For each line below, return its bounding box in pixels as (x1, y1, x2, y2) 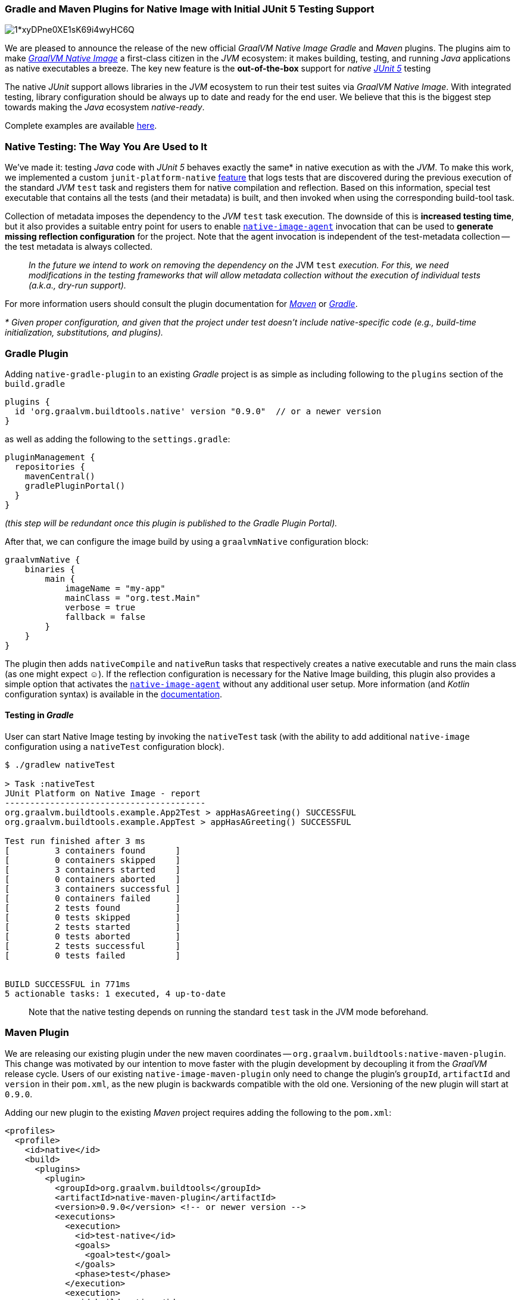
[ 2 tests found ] (5, 903, 181, 913)
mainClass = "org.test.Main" (65, 592, 201, 603)
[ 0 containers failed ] (5, 893, 181, 904)
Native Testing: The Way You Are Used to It (5, 140, 208, 153)
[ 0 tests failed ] (5, 951, 181, 961)
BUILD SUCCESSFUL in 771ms (5, 979, 130, 989)
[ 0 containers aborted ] (5, 874, 181, 885)
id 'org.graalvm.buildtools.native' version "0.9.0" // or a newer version (14, 406, 382, 416)
